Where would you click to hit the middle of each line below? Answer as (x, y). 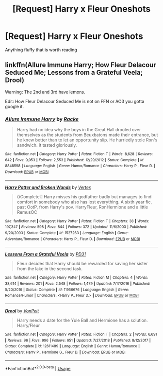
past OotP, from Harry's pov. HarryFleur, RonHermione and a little (82, 207)
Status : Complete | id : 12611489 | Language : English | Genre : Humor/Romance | (72, 346)
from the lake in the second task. (50, 269)
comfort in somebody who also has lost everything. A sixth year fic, (84, 202)
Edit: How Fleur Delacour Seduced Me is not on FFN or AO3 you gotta (75, 101)
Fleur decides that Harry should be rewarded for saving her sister (82, 264)
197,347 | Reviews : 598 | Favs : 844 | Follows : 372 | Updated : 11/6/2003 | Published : (76, 227)
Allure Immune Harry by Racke (42, 119)
